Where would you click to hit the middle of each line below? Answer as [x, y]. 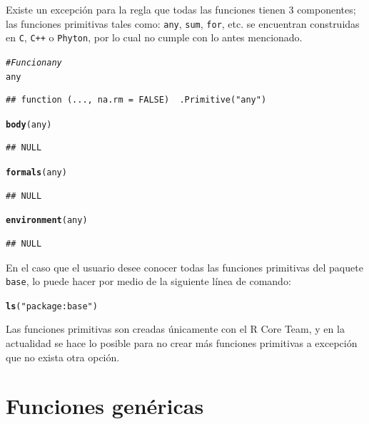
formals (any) [36, 173]
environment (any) [47, 221]
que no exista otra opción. [63, 357]
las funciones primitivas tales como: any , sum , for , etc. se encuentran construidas [183, 23]
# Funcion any [34, 62]
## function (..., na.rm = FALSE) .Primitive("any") [136, 100]
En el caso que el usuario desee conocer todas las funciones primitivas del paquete [184, 267]
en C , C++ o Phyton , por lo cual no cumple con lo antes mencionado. [154, 37]
